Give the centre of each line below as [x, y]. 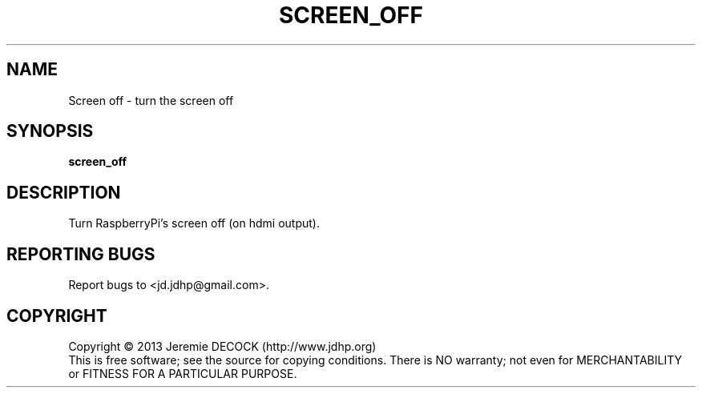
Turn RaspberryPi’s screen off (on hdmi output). [194, 223]
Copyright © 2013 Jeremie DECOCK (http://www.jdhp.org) [222, 346]
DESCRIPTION [64, 192]
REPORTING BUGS [81, 254]
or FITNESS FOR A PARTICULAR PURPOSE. [183, 373]
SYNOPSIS [50, 131]
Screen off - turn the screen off [151, 100]
